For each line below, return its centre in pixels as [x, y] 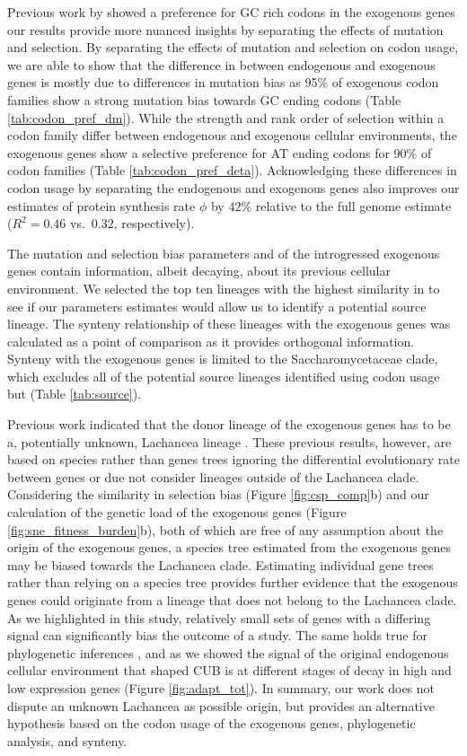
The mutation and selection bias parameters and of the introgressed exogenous [224, 253]
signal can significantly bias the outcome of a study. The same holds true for [217, 635]
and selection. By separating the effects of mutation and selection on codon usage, [233, 47]
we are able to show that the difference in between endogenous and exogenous [221, 64]
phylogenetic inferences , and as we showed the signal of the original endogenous [228, 652]
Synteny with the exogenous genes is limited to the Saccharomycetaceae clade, [223, 359]
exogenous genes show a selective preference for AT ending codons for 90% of [220, 152]
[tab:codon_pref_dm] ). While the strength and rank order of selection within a [226, 117]
